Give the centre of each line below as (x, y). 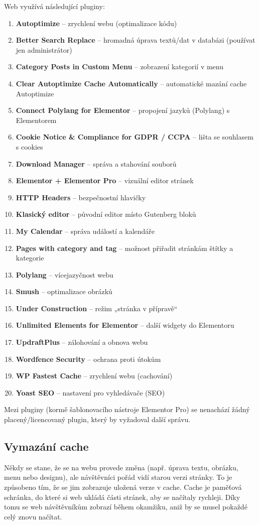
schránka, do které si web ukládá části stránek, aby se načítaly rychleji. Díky (122, 497)
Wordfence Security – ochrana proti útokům (88, 359)
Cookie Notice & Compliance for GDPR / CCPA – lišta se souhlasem (135, 137)
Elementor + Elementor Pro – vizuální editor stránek (105, 180)
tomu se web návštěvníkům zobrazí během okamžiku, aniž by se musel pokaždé (126, 507)
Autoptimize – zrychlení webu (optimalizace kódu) (96, 23)
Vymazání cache (46, 446)
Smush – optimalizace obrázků (64, 291)
